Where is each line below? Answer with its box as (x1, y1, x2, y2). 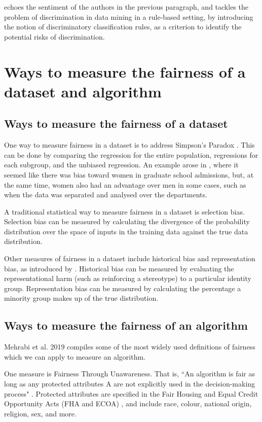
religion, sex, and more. (4, 408, 77, 418)
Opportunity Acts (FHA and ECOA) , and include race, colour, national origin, (4, 398, 252, 409)
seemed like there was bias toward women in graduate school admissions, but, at (4, 169, 254, 180)
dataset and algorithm (4, 81, 162, 101)
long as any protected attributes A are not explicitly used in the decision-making (4, 378, 255, 389)
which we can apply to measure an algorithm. (4, 351, 145, 362)
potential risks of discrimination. (4, 31, 105, 42)
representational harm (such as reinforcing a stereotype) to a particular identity (4, 273, 251, 284)
